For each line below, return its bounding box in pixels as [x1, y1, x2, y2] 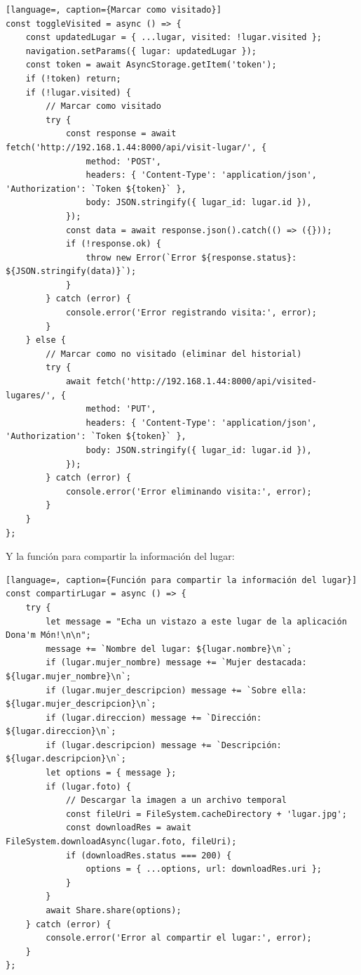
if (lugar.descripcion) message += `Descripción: [46, 740, 282, 750]
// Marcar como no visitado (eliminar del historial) [46, 348, 302, 359]
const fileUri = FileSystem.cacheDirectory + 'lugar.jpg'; [65, 809, 347, 819]
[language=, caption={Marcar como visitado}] [6, 5, 222, 15]
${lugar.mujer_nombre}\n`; [6, 671, 131, 681]
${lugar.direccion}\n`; [6, 726, 116, 737]
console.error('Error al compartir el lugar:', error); [46, 933, 312, 943]
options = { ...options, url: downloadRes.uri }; [86, 864, 322, 875]
